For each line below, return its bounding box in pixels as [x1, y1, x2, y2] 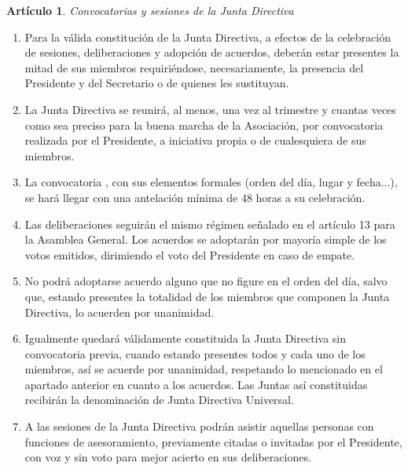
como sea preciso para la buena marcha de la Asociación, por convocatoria [24, 116, 384, 133]
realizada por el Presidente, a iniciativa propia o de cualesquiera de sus [24, 132, 366, 149]
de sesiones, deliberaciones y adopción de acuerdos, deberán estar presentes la [24, 44, 399, 61]
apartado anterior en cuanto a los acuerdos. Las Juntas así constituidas [24, 376, 368, 392]
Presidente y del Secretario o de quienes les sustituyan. [24, 75, 289, 91]
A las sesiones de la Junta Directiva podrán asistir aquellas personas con [24, 418, 374, 435]
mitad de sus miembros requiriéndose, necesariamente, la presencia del [24, 59, 364, 75]
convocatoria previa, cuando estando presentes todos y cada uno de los [24, 345, 366, 362]
